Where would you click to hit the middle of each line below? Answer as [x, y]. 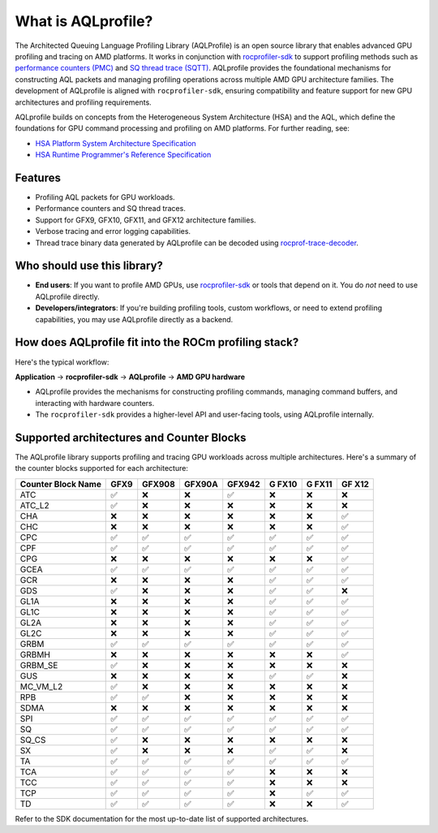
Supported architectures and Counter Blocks [131, 437]
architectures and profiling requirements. [83, 102]
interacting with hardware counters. [95, 403]
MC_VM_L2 [41, 686]
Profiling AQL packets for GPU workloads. [105, 197]
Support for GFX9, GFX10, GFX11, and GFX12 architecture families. [146, 220]
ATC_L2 [34, 505]
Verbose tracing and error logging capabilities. [113, 231]
